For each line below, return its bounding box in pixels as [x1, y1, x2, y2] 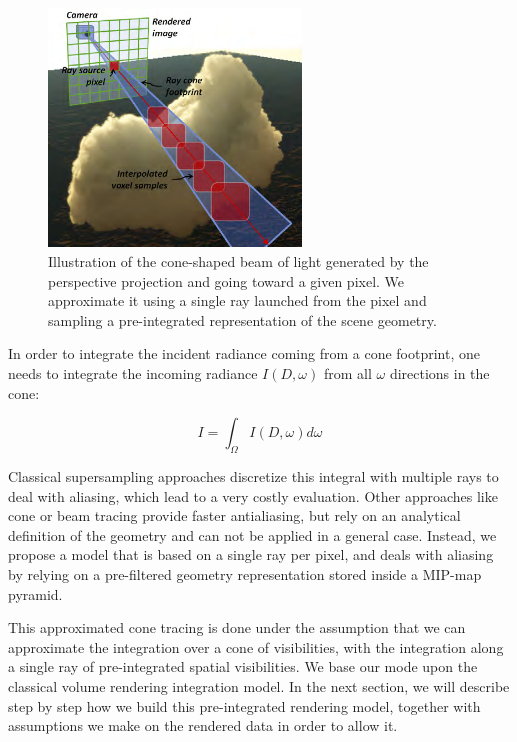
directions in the [389, 362, 490, 383]
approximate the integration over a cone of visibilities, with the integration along [8, 636, 504, 657]
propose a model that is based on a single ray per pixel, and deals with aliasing [8, 544, 494, 565]
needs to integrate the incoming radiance [8, 362, 258, 383]
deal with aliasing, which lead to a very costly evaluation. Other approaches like [8, 485, 498, 506]
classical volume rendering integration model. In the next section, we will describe [8, 675, 510, 696]
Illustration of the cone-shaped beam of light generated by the [48, 251, 429, 272]
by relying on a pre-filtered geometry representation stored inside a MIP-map [8, 563, 482, 584]
